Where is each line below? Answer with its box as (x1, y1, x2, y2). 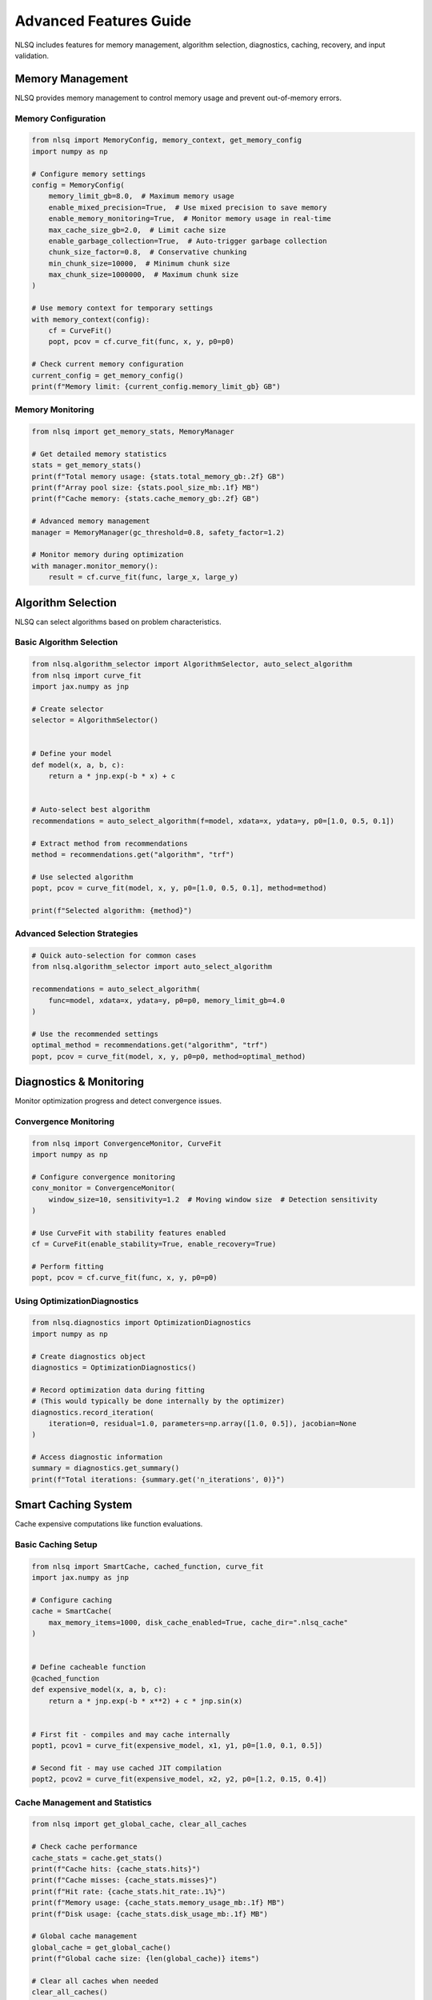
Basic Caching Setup (14, 1539, 98, 1550)
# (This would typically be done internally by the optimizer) (31, 1397, 286, 1406)
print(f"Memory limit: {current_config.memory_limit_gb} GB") (31, 382, 281, 391)
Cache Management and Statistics (14, 1797, 152, 1808)
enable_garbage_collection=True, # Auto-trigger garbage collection (48, 236, 327, 246)
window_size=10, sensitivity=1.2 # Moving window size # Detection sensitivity (48, 1194, 378, 1204)
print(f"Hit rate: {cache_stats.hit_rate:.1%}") (31, 1886, 226, 1896)
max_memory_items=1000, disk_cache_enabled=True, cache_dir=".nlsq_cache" (48, 1618, 348, 1627)
